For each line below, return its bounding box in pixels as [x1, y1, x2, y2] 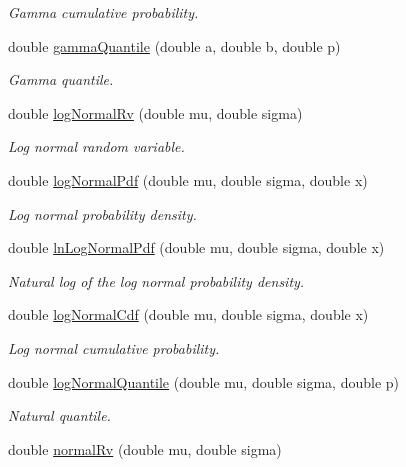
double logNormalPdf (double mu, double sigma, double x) [8, 169, 368, 190]
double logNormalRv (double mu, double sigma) [8, 102, 303, 123]
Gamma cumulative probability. [8, 2, 199, 22]
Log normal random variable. [8, 136, 185, 157]
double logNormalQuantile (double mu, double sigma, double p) [8, 371, 400, 392]
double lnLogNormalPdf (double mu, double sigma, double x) [8, 237, 385, 258]
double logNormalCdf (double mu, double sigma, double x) [8, 304, 369, 325]
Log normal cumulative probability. [8, 337, 220, 358]
